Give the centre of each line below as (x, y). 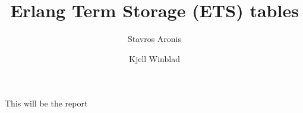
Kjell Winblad (154, 58)
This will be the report (46, 103)
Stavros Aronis (154, 39)
